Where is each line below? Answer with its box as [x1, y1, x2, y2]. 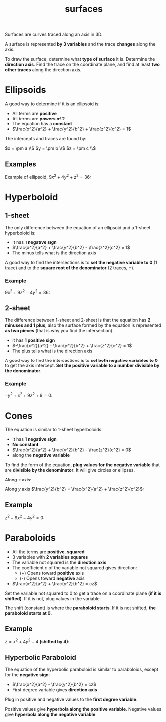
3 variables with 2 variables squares [12, 554, 88, 560]
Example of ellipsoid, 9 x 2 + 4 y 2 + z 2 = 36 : [5, 173, 91, 180]
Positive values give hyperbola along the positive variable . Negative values [5, 706, 162, 712]
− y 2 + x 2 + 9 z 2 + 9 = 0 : [5, 392, 53, 399]
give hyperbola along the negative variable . [5, 711, 97, 717]
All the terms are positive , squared [12, 549, 85, 555]
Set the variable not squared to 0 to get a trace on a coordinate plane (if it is [5, 590, 162, 596]
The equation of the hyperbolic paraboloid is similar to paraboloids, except [5, 666, 159, 672]
